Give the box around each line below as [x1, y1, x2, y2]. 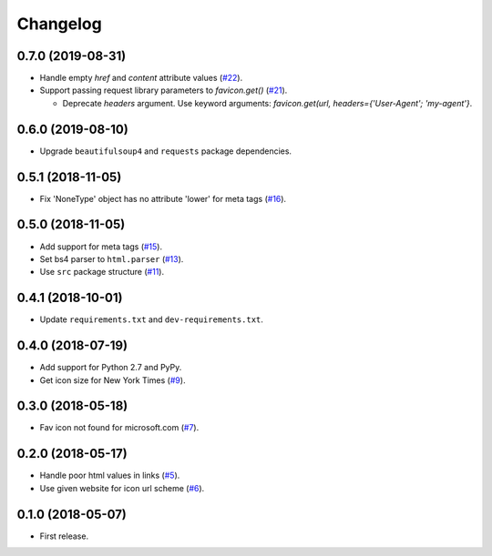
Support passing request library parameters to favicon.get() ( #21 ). [39, 85, 288, 96]
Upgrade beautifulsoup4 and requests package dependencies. [39, 146, 292, 157]
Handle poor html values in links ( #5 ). [39, 470, 180, 481]
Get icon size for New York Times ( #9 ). [39, 374, 186, 386]
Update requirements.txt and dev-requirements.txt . [39, 314, 264, 325]
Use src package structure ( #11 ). [39, 267, 164, 278]
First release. [39, 531, 89, 541]
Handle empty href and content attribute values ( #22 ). [39, 73, 243, 84]
